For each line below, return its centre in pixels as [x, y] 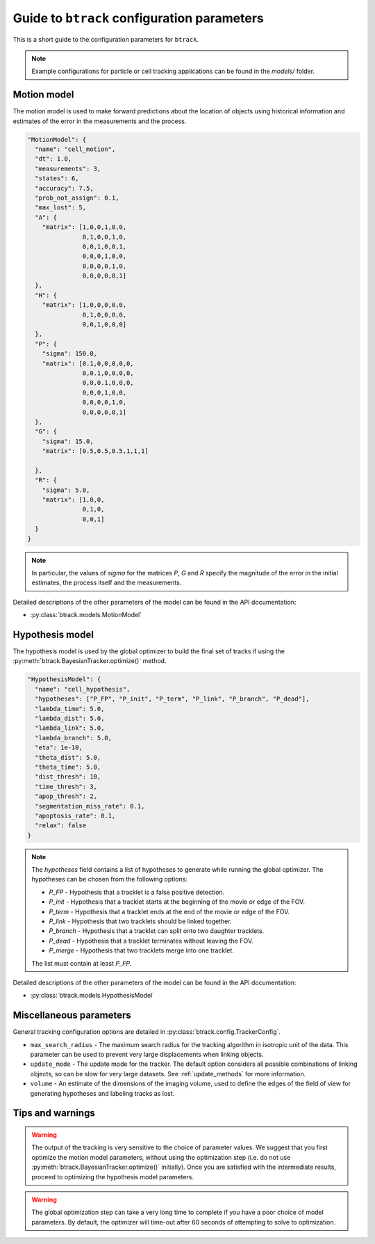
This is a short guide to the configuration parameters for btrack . [106, 39]
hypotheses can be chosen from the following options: [109, 879]
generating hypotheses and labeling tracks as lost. [102, 1093]
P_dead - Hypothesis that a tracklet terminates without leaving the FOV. [151, 941]
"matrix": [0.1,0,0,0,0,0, [88, 363]
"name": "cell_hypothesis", [83, 689]
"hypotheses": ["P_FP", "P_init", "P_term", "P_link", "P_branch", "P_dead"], [172, 699]
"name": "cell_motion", [75, 149]
